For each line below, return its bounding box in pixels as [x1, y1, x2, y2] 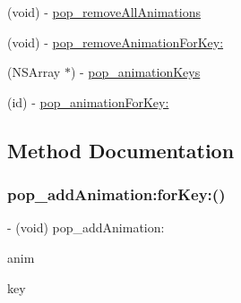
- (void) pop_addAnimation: [7, 218, 165, 237]
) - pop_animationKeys [70, 63, 201, 81]
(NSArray [7, 63, 61, 81]
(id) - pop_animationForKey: [7, 92, 169, 111]
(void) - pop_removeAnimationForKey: [7, 32, 224, 51]
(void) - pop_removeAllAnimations [7, 3, 201, 21]
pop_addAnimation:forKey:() [7, 183, 226, 206]
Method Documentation [7, 136, 235, 164]
